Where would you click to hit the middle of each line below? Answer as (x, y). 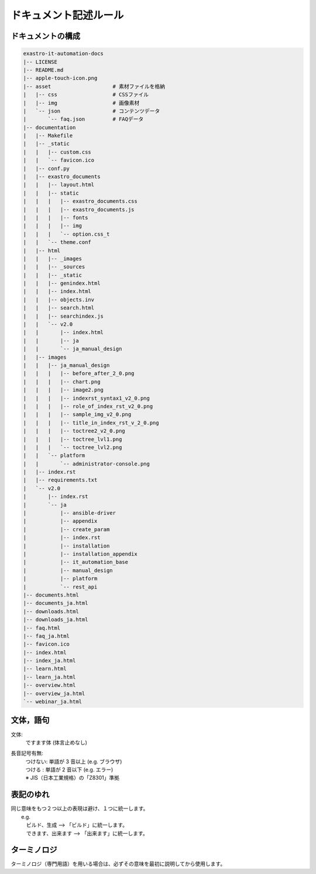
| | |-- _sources (54, 267)
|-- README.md (43, 70)
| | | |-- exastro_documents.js (79, 209)
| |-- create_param (66, 529)
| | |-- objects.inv (59, 300)
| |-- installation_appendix (80, 554)
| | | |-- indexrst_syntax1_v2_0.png (87, 398)
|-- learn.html (45, 669)
